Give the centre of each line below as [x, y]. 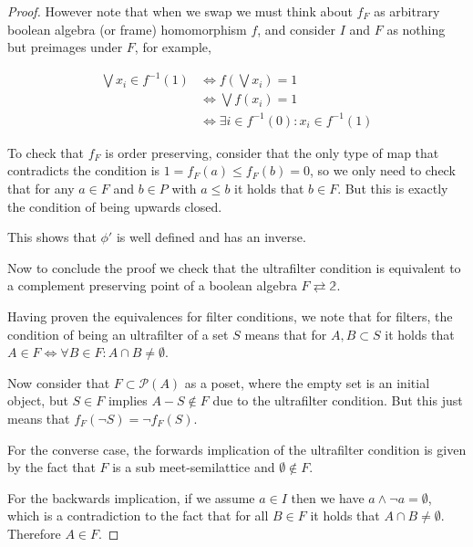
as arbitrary [407, 11]
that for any [41, 189]
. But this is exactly [393, 189]
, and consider [296, 29]
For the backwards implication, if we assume [131, 497]
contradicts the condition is [84, 170]
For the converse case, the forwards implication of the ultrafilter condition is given [237, 449]
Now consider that [59, 382]
